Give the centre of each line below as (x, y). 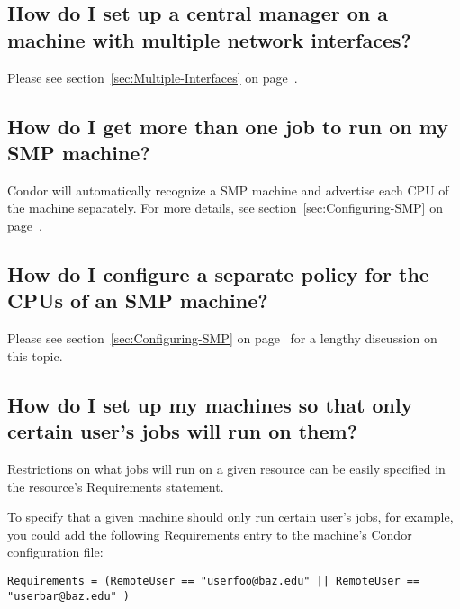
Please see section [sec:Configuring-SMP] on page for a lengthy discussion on (222, 338)
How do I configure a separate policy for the (218, 273)
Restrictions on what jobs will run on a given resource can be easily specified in (226, 468)
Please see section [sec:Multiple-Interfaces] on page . (153, 77)
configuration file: (55, 552)
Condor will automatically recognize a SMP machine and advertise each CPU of (228, 190)
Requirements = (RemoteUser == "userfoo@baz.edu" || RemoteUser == (214, 581)
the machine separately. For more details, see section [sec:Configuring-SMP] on (225, 208)
